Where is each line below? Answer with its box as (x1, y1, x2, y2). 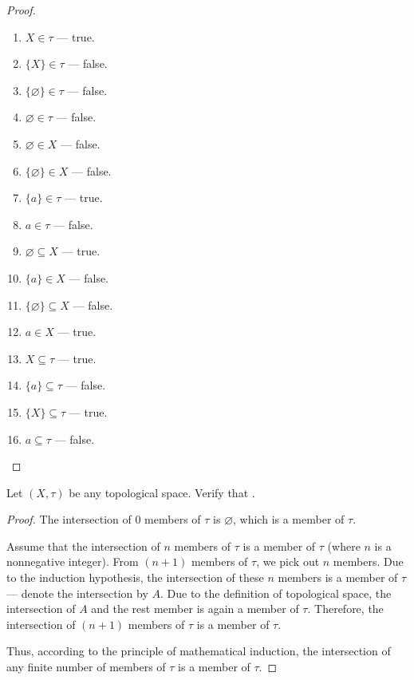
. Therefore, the (307, 600, 384, 617)
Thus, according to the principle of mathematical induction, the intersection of (6, 642, 391, 659)
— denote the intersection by (6, 584, 148, 601)
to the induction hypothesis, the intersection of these (6, 569, 264, 586)
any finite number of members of (6, 658, 166, 675)
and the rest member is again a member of (91, 600, 299, 617)
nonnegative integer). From (6, 553, 139, 570)
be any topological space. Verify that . (69, 484, 255, 500)
